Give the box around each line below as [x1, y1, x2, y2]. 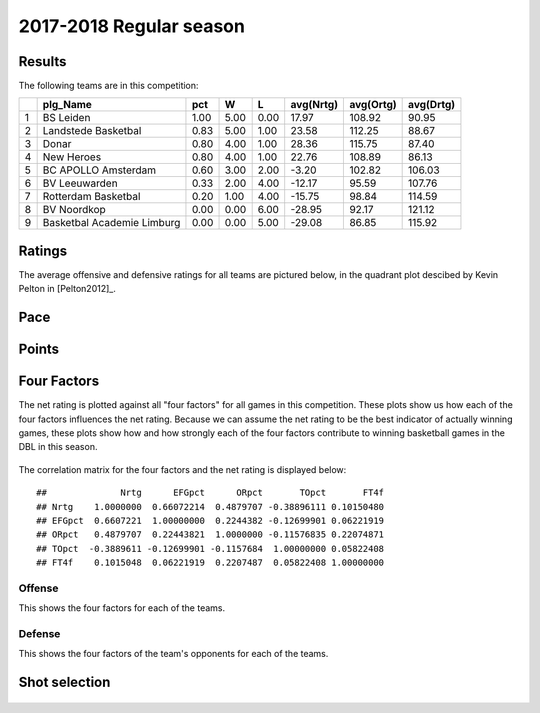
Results [18, 53, 67, 70]
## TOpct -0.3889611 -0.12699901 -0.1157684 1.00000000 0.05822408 [36, 543, 385, 554]
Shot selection [18, 674, 111, 691]
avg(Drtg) [408, 98, 456, 112]
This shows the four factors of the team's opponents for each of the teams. [18, 648, 329, 660]
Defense [18, 627, 61, 641]
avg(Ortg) [349, 98, 397, 112]
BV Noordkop [42, 203, 107, 217]
